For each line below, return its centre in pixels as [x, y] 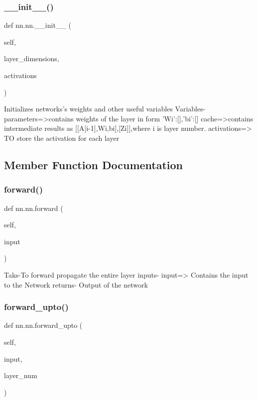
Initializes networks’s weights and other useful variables [88, 109]
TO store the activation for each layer [62, 138]
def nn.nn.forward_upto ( [43, 325]
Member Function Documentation [94, 164]
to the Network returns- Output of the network [76, 284]
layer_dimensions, [32, 58]
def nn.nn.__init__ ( [38, 25]
